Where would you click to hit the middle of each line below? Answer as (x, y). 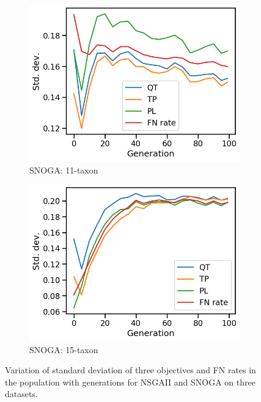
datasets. (21, 394)
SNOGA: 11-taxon (64, 170)
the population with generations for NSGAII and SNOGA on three (130, 382)
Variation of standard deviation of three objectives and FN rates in (130, 370)
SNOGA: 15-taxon (64, 349)
